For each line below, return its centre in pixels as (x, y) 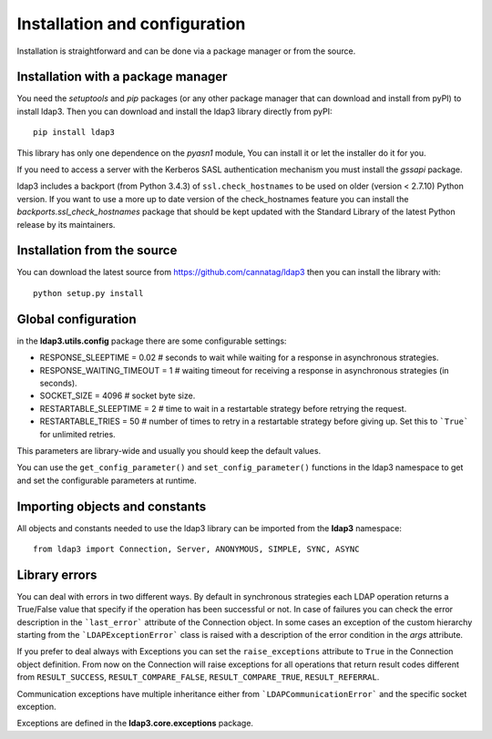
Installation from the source (97, 251)
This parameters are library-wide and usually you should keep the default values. (169, 450)
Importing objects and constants (112, 506)
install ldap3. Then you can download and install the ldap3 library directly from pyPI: (174, 111)
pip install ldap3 (74, 133)
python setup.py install (88, 293)
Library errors (57, 575)
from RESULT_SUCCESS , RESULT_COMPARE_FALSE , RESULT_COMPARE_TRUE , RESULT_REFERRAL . (198, 677)
